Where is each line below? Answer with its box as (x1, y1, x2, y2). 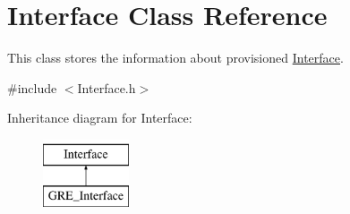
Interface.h (77, 78, 136, 97)
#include (7, 78, 57, 97)
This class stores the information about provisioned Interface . (7, 48, 344, 67)
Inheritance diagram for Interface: (7, 108, 192, 127)
